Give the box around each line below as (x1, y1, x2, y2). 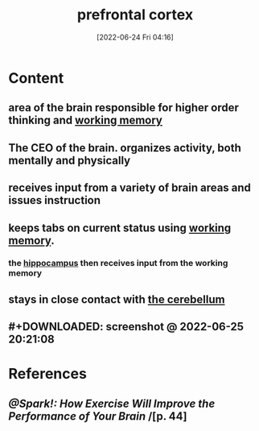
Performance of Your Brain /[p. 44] (8, 409, 187, 423)
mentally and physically (8, 153, 131, 167)
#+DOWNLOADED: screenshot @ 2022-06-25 (8, 320, 244, 334)
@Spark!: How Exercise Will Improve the (8, 396, 216, 410)
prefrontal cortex (76, 6, 194, 24)
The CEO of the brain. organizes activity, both (8, 141, 241, 155)
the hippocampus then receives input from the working (8, 258, 228, 269)
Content (8, 68, 64, 87)
